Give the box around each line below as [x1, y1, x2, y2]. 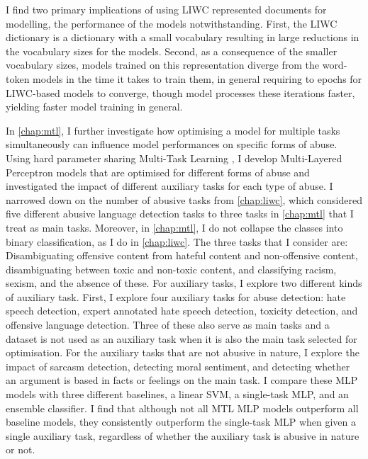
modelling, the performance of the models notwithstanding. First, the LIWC [6, 16, 338, 30]
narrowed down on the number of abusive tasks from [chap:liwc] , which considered [6, 192, 362, 207]
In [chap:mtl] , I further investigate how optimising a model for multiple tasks [6, 123, 340, 137]
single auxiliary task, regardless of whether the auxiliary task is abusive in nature [6, 428, 359, 443]
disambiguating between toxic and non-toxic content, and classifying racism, [6, 261, 337, 276]
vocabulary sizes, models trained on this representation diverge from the [6, 57, 320, 72]
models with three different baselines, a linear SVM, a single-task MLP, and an [6, 387, 349, 402]
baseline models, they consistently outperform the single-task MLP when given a [6, 414, 357, 429]
